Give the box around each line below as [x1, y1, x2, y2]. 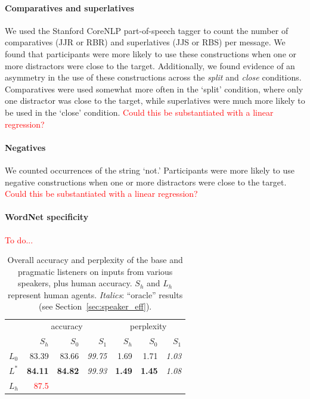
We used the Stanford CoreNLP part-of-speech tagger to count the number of [5, 24, 289, 36]
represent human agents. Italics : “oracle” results [8, 288, 183, 301]
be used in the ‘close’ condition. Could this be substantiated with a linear [5, 106, 274, 118]
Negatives [5, 141, 46, 153]
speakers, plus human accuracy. [18, 277, 132, 289]
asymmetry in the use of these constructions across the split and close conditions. [5, 71, 302, 83]
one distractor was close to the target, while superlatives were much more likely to [5, 94, 305, 107]
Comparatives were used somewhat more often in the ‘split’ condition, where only [5, 82, 303, 95]
